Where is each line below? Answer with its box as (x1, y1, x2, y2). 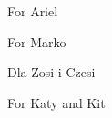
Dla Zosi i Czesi (7, 63, 96, 82)
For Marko (7, 32, 66, 51)
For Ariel (7, 2, 58, 20)
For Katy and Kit (7, 93, 106, 112)
